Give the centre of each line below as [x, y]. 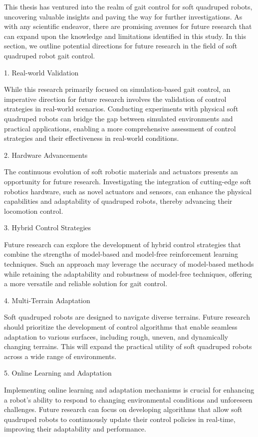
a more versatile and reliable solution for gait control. [86, 283]
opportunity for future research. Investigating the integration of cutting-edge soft [128, 181]
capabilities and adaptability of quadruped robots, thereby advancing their [118, 201]
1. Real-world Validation [41, 72]
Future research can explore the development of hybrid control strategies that [123, 244]
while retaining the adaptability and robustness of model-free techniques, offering [128, 273]
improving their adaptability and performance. [75, 429]
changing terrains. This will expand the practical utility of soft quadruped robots [128, 346]
